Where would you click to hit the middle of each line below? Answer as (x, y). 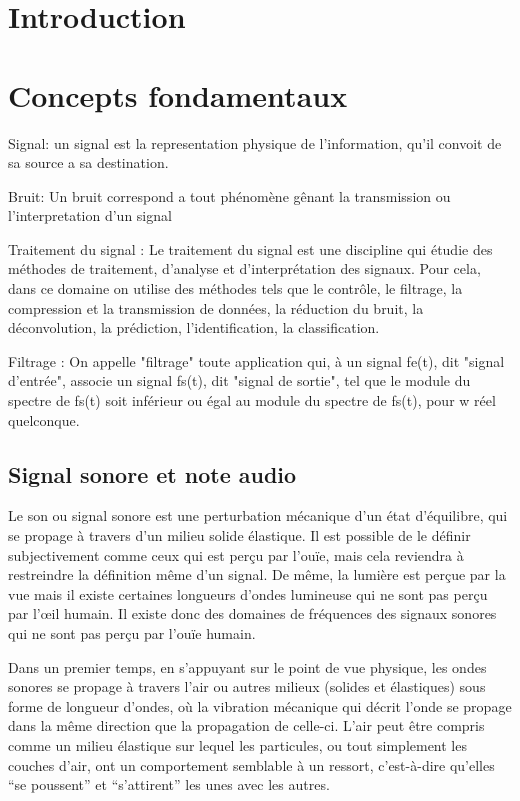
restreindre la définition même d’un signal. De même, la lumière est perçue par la (257, 574)
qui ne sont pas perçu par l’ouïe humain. (132, 632)
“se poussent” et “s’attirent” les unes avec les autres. (169, 784)
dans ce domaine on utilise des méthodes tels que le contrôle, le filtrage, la (235, 288)
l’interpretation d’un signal (90, 215)
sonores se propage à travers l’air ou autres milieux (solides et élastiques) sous (247, 686)
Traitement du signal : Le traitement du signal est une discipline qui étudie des (250, 248)
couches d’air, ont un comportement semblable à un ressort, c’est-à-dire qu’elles (251, 764)
